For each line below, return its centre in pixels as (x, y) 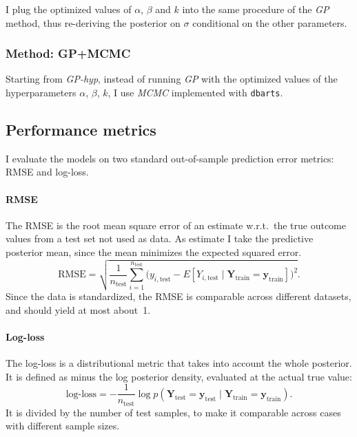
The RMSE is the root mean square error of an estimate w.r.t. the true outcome (176, 225)
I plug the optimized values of (69, 9)
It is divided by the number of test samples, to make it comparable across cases (173, 412)
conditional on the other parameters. (270, 22)
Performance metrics (81, 130)
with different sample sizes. (63, 426)
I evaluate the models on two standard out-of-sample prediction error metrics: (170, 158)
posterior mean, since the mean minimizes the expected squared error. (154, 252)
